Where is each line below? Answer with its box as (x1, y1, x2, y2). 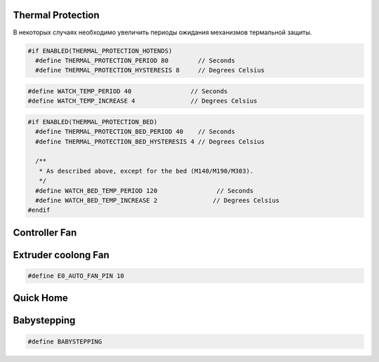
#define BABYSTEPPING (27, 337, 102, 345)
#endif (27, 206, 51, 214)
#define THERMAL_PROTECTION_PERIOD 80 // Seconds (35, 56, 235, 65)
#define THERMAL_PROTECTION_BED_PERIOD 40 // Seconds (35, 128, 235, 136)
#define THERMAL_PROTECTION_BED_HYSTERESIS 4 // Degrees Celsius (35, 138, 265, 145)
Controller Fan (13, 227, 77, 239)
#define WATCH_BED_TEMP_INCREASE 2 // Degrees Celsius (35, 196, 280, 204)
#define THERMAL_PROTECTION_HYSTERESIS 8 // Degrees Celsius (35, 67, 265, 74)
